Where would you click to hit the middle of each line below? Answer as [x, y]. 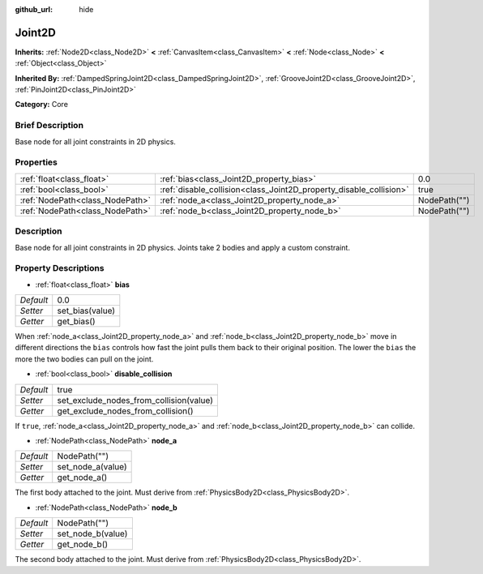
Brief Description [49, 126]
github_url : [34, 9]
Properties [36, 162]
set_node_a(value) [92, 467]
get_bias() [77, 322]
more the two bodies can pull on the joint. [84, 359]
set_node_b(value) [92, 533]
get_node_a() [82, 478]
